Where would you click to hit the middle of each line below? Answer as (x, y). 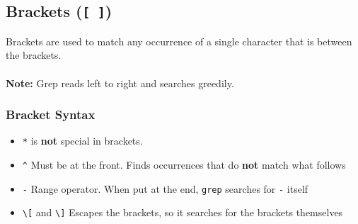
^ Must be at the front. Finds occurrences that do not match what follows (184, 165)
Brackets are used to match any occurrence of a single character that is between (179, 41)
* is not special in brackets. (82, 141)
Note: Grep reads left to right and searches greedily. (120, 83)
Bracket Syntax (51, 114)
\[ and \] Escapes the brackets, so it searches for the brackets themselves (183, 212)
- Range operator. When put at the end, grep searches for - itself (165, 188)
